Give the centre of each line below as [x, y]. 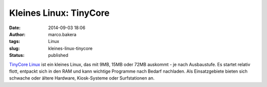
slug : [14, 48]
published [58, 55]
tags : [15, 42]
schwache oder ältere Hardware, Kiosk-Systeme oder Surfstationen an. [82, 78]
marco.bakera [62, 34]
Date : [15, 28]
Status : [17, 55]
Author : [17, 34]
